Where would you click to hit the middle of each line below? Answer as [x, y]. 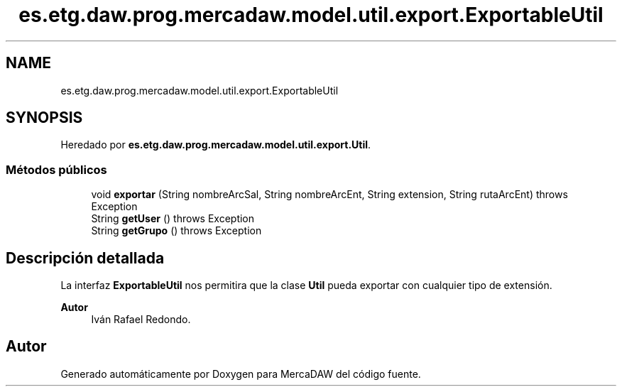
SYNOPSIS [44, 118]
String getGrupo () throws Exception [176, 231]
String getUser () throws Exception [173, 219]
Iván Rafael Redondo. [141, 320]
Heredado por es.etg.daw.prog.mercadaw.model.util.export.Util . [216, 145]
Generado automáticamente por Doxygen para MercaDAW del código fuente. [241, 374]
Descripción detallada [85, 258]
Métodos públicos [56, 169]
